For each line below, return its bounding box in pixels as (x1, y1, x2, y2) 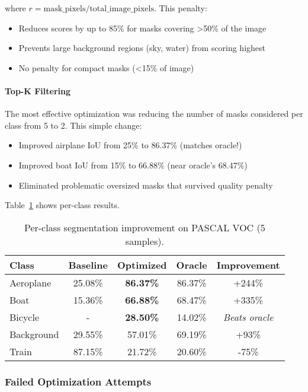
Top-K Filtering (5, 84, 70, 97)
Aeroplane (9, 275, 52, 289)
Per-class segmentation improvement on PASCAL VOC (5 (24, 220, 265, 234)
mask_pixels (43, 5, 86, 13)
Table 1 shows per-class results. (5, 199, 120, 211)
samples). (125, 234, 164, 248)
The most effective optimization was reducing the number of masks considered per (5, 107, 303, 120)
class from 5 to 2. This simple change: (5, 119, 142, 131)
